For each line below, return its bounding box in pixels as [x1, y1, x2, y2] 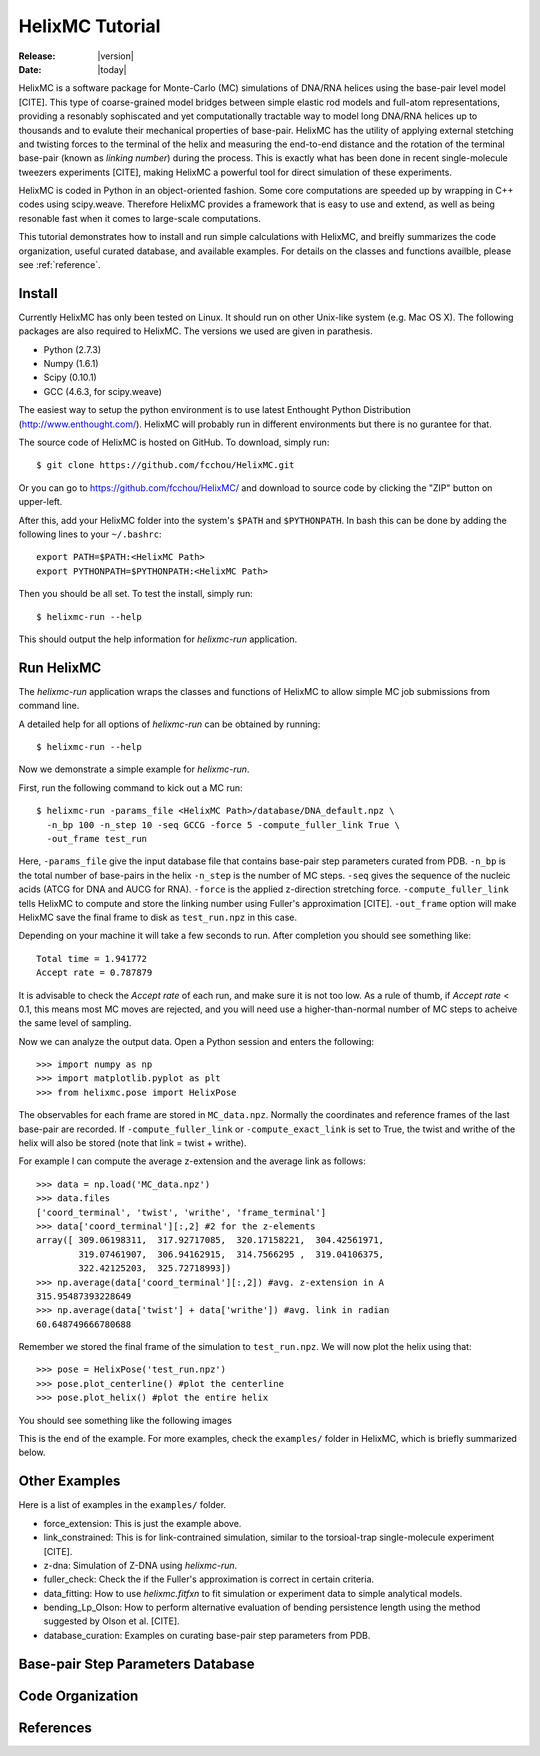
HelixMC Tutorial [18, 15, 161, 37]
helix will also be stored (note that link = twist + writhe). [18, 1137, 247, 1149]
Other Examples [18, 1473, 121, 1490]
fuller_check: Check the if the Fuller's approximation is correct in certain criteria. [43, 1573, 375, 1585]
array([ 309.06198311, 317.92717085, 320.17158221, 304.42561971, [36, 1235, 385, 1246]
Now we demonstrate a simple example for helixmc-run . [18, 763, 250, 775]
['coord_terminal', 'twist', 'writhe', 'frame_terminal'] [36, 1206, 327, 1218]
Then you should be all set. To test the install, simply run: [18, 588, 254, 600]
